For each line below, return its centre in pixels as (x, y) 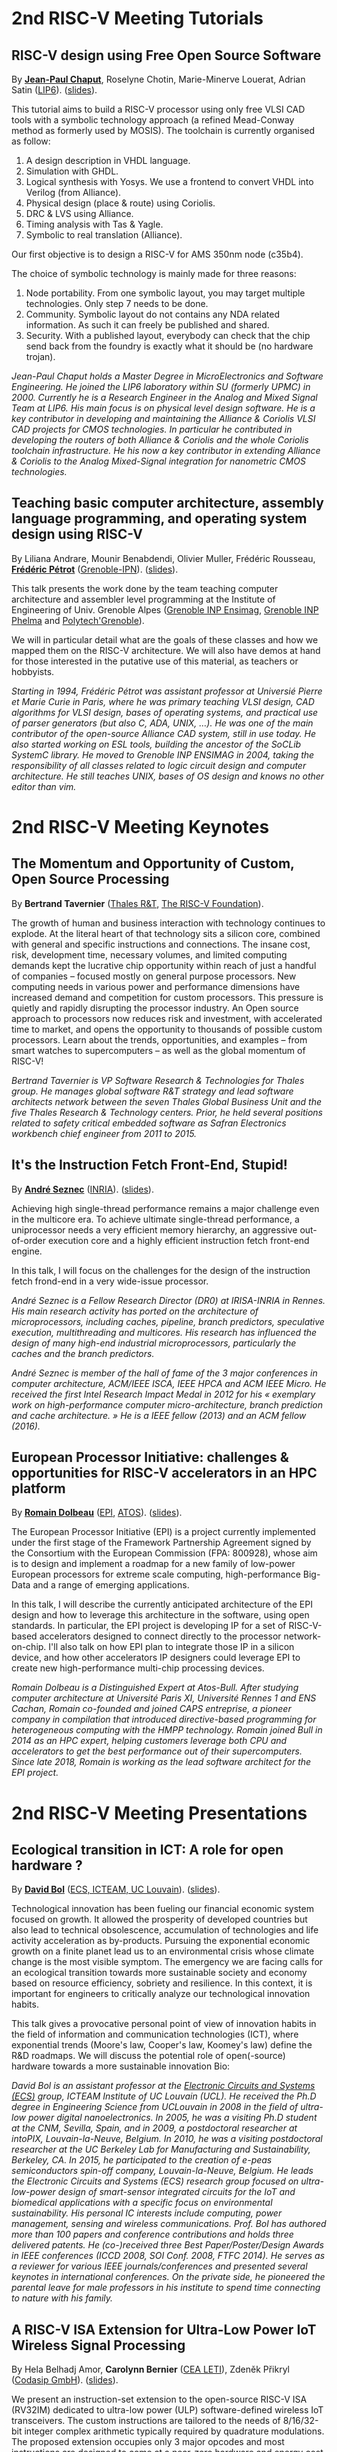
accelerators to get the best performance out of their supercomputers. (157, 1751)
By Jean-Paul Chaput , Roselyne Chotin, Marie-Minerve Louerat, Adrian (158, 79)
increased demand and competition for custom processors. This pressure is (167, 997)
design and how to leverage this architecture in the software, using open (160, 1615)
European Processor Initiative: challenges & (150, 1457)
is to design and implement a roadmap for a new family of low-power (153, 1564)
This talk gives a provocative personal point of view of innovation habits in (164, 2024)
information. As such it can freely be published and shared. (147, 325)
